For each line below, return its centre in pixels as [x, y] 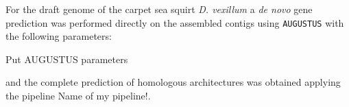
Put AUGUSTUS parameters [67, 59]
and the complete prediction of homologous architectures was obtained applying [173, 82]
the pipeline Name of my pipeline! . [78, 96]
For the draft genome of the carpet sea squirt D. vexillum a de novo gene [159, 9]
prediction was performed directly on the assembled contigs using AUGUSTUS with [175, 22]
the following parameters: [59, 36]
